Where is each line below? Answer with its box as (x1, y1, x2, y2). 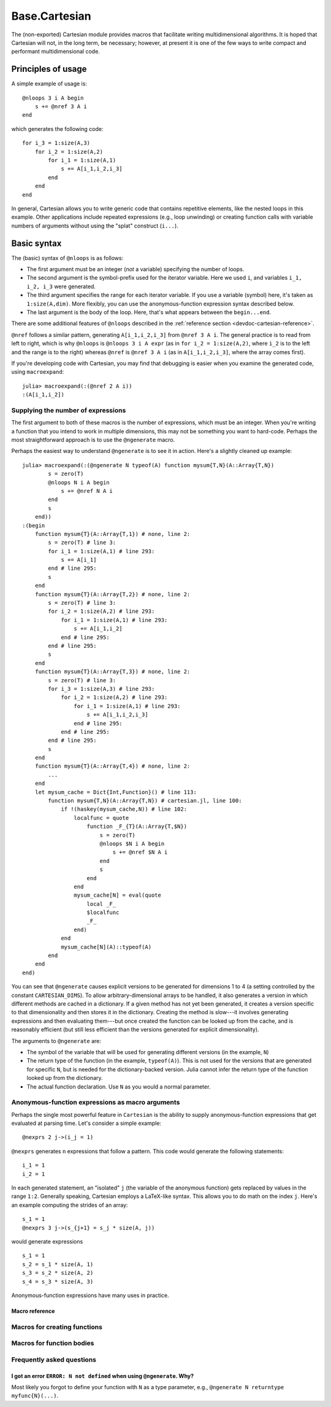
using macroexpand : (11, 368, 64, 376)
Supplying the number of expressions (11, 406, 126, 414)
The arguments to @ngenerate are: (11, 1037, 101, 1044)
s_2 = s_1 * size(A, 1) (22, 1261, 94, 1267)
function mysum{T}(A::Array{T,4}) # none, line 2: (34, 763, 191, 770)
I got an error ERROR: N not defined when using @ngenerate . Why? (11, 1372, 194, 1379)
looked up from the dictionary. (26, 1074, 104, 1082)
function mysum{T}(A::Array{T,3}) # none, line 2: (34, 668, 191, 676)
